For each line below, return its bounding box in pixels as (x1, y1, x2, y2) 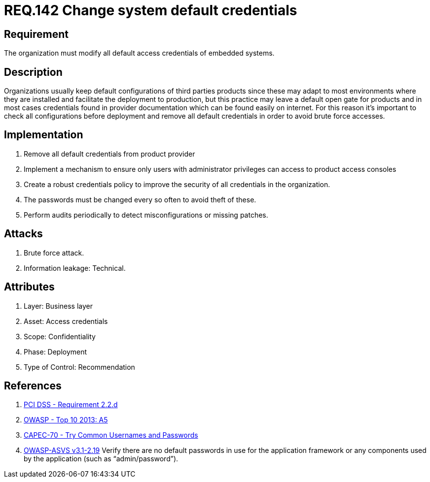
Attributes (4, 281, 55, 293)
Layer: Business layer (24, 301, 93, 310)
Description (4, 65, 63, 78)
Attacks (4, 227, 43, 240)
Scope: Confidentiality (24, 332, 96, 341)
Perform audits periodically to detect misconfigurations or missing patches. (24, 210, 268, 219)
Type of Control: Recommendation (24, 362, 135, 371)
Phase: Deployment (24, 347, 87, 356)
